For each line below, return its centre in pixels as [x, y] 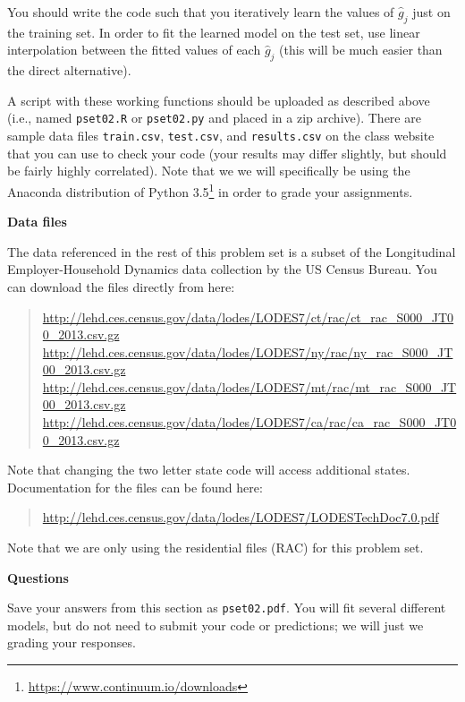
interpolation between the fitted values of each [134, 50]
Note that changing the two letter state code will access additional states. [209, 470]
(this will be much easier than [361, 50]
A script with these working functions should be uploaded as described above [219, 100]
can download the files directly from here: [121, 286]
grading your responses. [72, 642]
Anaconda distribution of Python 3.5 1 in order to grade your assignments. [210, 190]
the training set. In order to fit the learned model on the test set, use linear [214, 32]
